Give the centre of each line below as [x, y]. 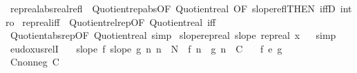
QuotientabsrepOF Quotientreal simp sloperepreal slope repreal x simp [173, 35]
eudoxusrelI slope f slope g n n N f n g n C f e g [146, 48]
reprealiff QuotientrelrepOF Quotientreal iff [119, 21]
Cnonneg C [35, 62]
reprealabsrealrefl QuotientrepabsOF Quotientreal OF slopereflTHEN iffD [173, 8]
